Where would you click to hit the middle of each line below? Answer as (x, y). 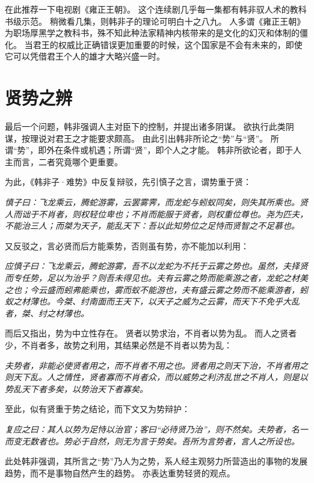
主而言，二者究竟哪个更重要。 (64, 161)
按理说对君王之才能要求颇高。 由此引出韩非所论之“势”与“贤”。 (145, 138)
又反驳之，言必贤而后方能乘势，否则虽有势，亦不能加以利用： (127, 245)
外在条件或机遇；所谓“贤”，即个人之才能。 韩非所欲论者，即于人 (174, 150)
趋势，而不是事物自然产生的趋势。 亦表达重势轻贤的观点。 (120, 472)
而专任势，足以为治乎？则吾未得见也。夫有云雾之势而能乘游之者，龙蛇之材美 (156, 278)
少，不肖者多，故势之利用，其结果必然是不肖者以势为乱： (119, 345)
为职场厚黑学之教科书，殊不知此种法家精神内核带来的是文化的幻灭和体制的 (152, 33)
